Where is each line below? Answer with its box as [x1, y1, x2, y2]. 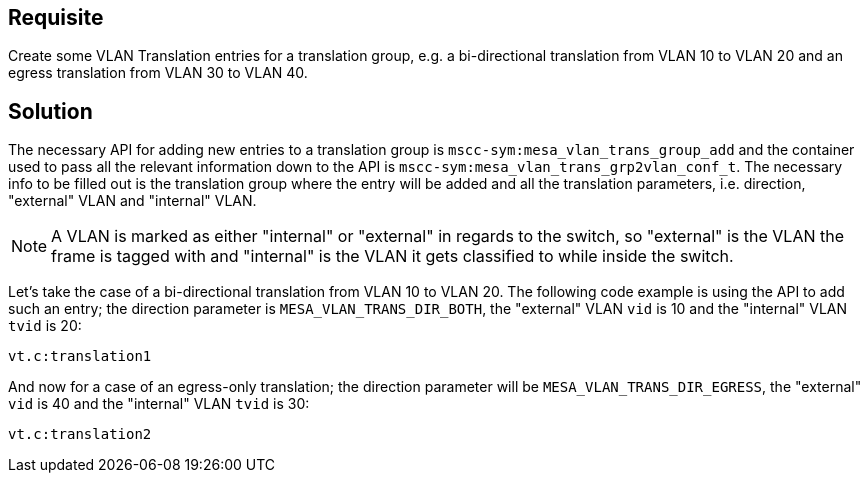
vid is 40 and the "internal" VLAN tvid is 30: [8, 395, 310, 413]
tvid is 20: [8, 317, 82, 335]
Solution [8, 98, 93, 124]
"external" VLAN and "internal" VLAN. [8, 192, 257, 210]
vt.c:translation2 [8, 426, 152, 443]
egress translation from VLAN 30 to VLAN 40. [8, 64, 308, 82]
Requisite [8, 5, 104, 30]
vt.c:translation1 [8, 348, 152, 365]
